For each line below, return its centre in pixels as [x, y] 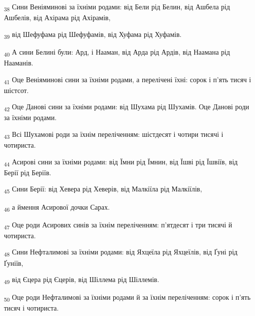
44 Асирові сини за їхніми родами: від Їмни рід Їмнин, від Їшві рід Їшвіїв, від [121, 162]
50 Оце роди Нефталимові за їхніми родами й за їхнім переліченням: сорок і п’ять [127, 298]
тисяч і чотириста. [32, 308]
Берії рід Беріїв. [28, 172]
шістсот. [16, 90]
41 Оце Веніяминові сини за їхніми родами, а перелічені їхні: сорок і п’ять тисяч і [127, 80]
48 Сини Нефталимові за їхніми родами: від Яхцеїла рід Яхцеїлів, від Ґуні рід [121, 253]
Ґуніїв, [14, 263]
